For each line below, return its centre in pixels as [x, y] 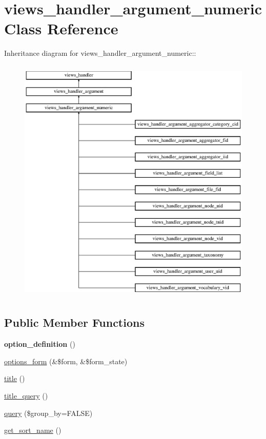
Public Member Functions [74, 322]
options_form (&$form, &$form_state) [66, 361]
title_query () [26, 396]
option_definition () [40, 344]
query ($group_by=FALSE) [48, 413]
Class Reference [61, 28]
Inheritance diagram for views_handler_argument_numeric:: [100, 53]
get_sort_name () [33, 430]
